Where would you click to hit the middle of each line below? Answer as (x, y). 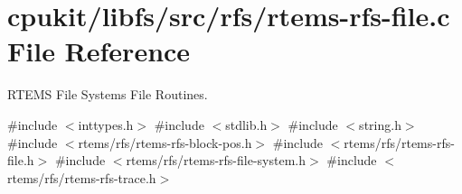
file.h (21, 160)
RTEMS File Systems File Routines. (108, 94)
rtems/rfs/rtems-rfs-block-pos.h (165, 142)
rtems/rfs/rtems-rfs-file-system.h (216, 160)
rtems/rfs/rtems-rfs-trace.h (82, 177)
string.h (380, 124)
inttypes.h (106, 124)
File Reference (99, 51)
